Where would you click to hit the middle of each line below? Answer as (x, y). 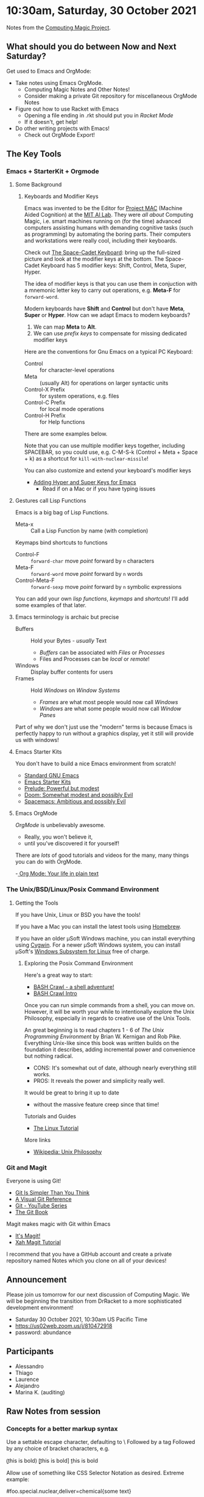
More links (37, 1140)
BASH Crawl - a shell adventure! (74, 986)
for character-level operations (77, 370)
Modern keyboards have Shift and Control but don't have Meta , (104, 308)
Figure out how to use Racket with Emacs (67, 109)
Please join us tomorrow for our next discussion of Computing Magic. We (98, 1294)
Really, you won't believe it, (58, 837)
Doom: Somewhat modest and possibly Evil (79, 795)
